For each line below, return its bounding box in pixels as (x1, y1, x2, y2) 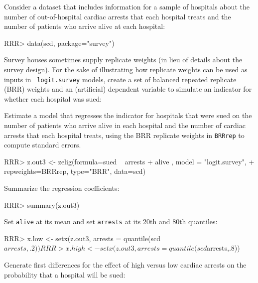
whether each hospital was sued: (4, 93, 102, 104)
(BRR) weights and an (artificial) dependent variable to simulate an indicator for (4, 84, 252, 94)
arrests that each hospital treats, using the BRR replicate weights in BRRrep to (4, 130, 245, 140)
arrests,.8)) (207, 243, 240, 253)
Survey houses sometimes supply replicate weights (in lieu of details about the (4, 54, 243, 65)
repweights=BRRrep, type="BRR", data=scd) (4, 166, 146, 176)
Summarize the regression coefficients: (4, 183, 120, 193)
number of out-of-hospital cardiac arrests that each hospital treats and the (4, 11, 231, 21)
